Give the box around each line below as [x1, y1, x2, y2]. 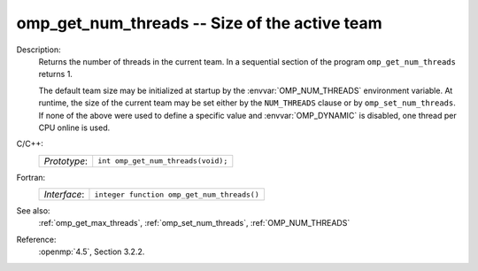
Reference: [16, 234, 57, 244]
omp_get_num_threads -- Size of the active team [16, 13, 382, 33]
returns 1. [38, 69, 73, 80]
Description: [16, 44, 61, 55]
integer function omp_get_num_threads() [94, 190, 260, 199]
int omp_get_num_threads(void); [97, 156, 228, 166]
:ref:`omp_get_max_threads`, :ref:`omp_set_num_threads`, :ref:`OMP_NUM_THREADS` [38, 218, 351, 228]
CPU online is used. [38, 122, 111, 133]
